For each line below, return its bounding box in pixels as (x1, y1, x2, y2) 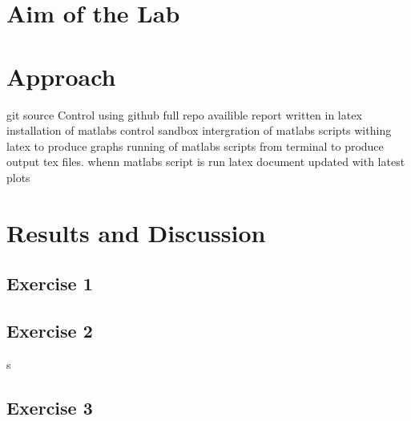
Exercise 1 (6, 271, 93, 296)
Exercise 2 (6, 318, 93, 343)
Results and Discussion (6, 216, 266, 249)
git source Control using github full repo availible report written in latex (6, 106, 362, 123)
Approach (6, 59, 116, 92)
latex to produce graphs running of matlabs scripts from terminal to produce (6, 137, 384, 154)
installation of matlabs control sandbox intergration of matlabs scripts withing (6, 122, 392, 139)
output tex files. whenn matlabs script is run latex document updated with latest (6, 153, 405, 170)
